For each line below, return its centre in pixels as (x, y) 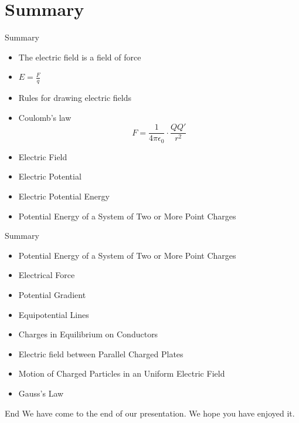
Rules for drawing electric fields (75, 98)
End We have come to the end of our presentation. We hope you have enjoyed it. (150, 413)
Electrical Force (47, 275)
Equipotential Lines (54, 314)
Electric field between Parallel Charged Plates (101, 353)
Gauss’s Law (41, 393)
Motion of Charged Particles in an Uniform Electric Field (122, 373)
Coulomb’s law (45, 117)
